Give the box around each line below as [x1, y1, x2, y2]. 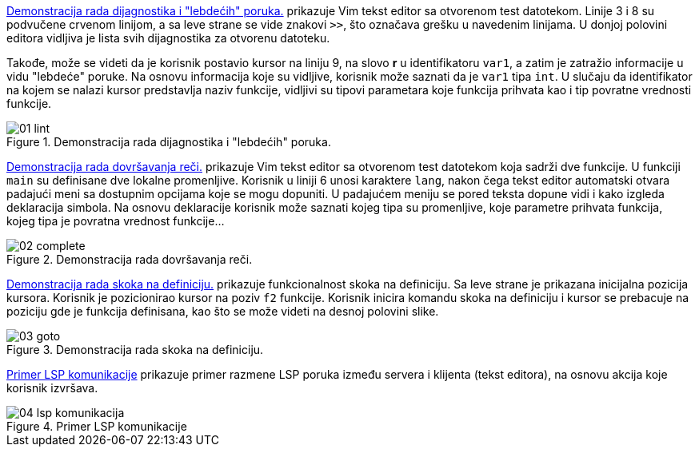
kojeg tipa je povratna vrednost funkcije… [6, 214, 225, 228]
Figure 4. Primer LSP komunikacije [6, 419, 187, 433]
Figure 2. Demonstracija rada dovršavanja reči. [6, 252, 253, 266]
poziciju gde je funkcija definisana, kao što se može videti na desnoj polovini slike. [6, 304, 439, 318]
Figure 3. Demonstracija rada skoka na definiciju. [6, 343, 264, 356]
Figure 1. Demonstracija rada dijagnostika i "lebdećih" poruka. [6, 135, 331, 149]
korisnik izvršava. [6, 381, 98, 395]
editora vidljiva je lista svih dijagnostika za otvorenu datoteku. [6, 31, 330, 45]
